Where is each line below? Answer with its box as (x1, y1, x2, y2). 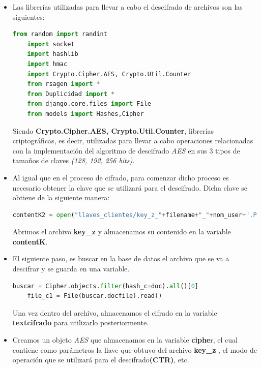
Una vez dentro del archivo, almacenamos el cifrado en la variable (12, 307, 217, 318)
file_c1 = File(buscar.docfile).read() (27, 292, 162, 300)
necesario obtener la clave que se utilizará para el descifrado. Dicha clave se (12, 182, 247, 193)
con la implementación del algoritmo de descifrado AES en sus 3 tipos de (12, 145, 240, 156)
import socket (27, 40, 75, 48)
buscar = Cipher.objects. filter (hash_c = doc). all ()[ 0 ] (12, 282, 198, 290)
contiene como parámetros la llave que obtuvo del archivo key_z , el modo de (12, 344, 257, 355)
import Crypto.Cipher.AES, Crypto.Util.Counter (27, 70, 191, 78)
